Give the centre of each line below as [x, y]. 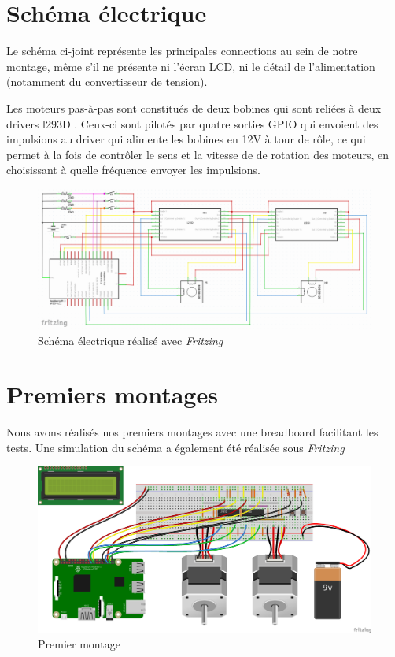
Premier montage [79, 643]
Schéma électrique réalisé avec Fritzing [131, 340]
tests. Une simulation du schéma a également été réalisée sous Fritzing [175, 447]
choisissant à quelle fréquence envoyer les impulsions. [133, 170]
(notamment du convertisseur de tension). [107, 82]
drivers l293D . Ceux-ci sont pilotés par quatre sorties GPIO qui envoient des [192, 123]
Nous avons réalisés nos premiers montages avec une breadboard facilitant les [192, 432]
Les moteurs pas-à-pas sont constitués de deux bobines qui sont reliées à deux [194, 108]
